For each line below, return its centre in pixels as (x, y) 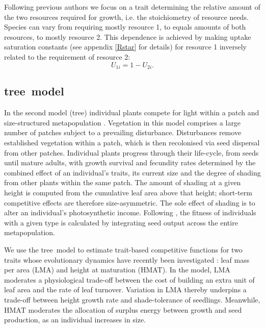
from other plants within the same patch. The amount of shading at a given (123, 182)
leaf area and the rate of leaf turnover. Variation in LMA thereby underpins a (125, 289)
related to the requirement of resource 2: (67, 56)
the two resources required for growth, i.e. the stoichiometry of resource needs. (126, 17)
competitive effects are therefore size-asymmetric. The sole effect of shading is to (130, 202)
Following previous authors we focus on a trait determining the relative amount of (132, 7)
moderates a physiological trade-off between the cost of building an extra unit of (129, 279)
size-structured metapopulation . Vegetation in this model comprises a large (123, 122)
